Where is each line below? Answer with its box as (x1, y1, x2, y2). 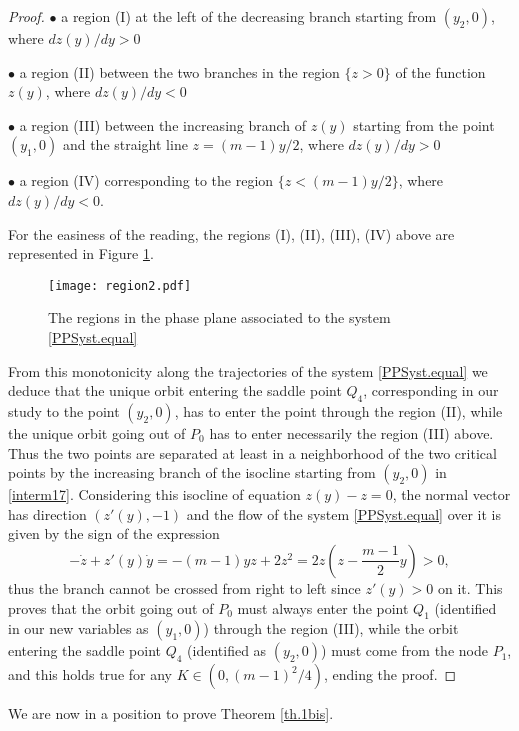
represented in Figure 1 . (8, 243, 154, 264)
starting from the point (353, 114, 495, 135)
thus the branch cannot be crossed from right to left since (8, 577, 361, 598)
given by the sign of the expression (8, 523, 220, 544)
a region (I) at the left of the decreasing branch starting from (61, 6, 437, 26)
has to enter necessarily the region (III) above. (209, 422, 494, 443)
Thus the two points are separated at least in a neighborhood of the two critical (8, 442, 497, 463)
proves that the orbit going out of (8, 597, 214, 618)
